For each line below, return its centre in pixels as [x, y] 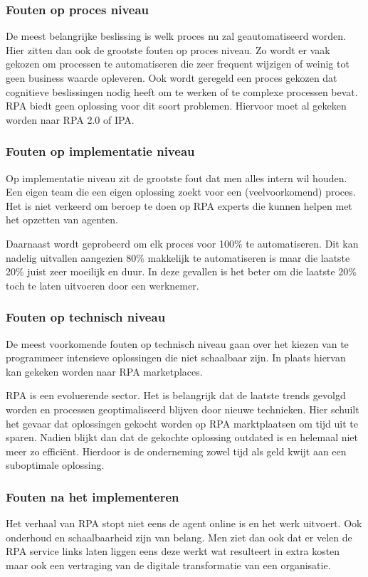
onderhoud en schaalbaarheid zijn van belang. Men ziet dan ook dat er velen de [179, 537]
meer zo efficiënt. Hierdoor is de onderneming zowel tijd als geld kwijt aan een [176, 451]
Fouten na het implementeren [93, 496]
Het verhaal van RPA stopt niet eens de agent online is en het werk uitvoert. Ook [184, 523]
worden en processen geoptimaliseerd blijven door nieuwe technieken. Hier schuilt [183, 409]
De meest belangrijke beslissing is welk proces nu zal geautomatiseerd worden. [176, 36]
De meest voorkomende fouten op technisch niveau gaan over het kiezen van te [177, 343]
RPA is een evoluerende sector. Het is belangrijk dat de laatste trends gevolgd [176, 395]
